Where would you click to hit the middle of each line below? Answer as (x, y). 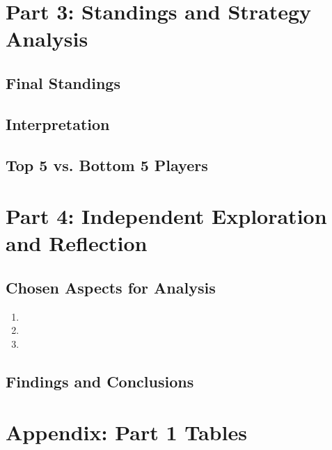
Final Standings (63, 82)
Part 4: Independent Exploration (166, 216)
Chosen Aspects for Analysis (111, 287)
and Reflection (77, 243)
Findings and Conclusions (100, 381)
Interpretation (58, 123)
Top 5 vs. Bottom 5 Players (107, 164)
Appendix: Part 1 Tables (126, 432)
